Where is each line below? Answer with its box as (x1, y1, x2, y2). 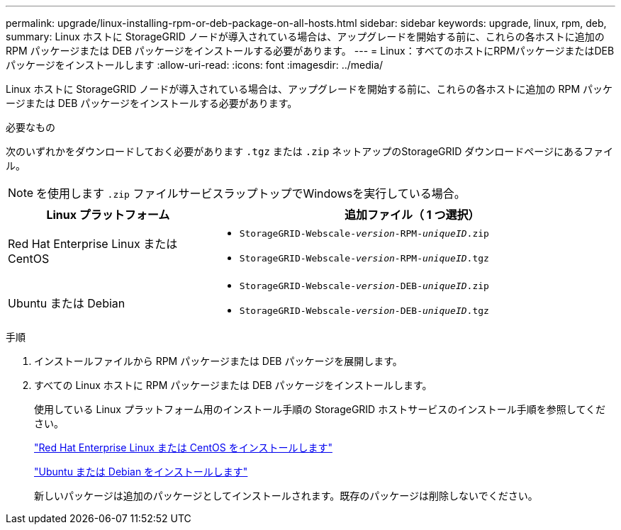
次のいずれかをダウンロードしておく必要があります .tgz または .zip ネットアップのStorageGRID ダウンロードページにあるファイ (6, 145, 614, 157)
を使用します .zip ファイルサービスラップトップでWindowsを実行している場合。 (36, 186, 466, 201)
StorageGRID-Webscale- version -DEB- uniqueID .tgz (239, 305, 489, 316)
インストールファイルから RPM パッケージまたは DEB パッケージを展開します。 (34, 355, 403, 367)
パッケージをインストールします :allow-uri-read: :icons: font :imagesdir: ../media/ (6, 59, 384, 71)
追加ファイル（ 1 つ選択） (345, 208, 480, 222)
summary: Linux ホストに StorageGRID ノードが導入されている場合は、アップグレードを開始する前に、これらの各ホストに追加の (6, 30, 605, 43)
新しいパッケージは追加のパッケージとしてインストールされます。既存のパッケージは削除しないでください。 (34, 490, 538, 502)
